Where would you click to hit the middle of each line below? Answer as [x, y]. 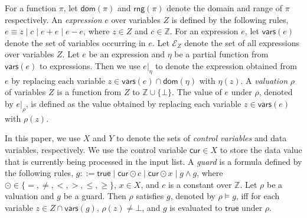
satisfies [150, 196]
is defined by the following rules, [230, 19]
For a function [30, 8]
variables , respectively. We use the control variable [96, 149]
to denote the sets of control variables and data [202, 138]
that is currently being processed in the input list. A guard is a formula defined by [153, 161]
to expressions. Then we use [90, 65]
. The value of [197, 92]
